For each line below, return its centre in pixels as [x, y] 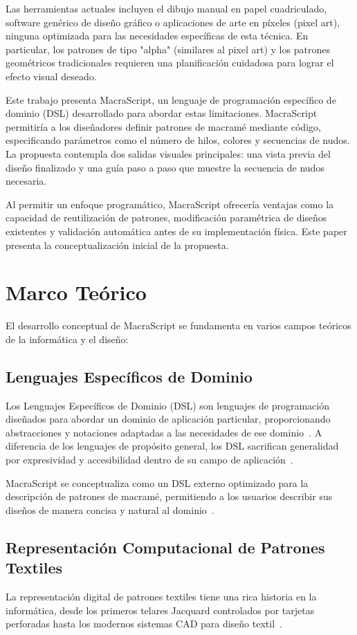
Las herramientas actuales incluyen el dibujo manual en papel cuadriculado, [166, 8]
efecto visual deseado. [51, 76]
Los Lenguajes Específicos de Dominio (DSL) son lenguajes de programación [167, 405]
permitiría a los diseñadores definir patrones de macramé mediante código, [163, 126]
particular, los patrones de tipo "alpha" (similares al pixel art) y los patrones [168, 49]
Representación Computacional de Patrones [165, 547]
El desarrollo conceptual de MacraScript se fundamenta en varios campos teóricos [178, 325]
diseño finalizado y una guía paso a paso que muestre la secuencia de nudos [165, 167]
